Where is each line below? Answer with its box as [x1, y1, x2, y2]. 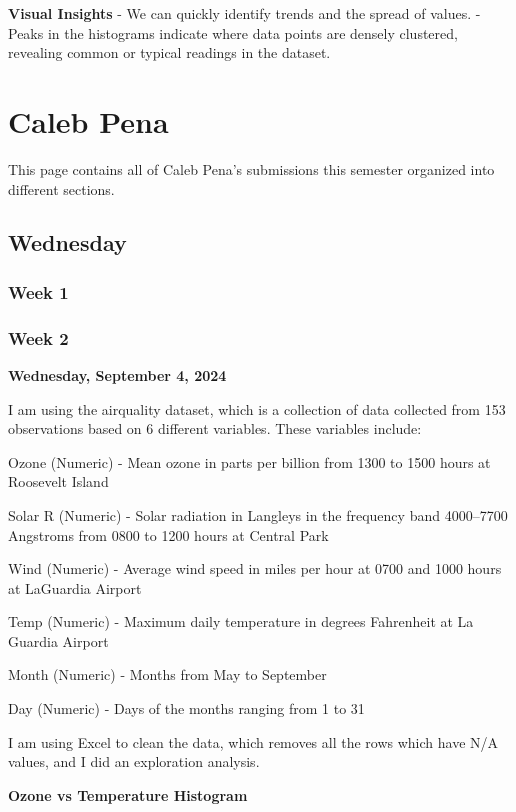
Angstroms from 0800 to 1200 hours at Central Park [8, 524, 329, 545]
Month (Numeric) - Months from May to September [8, 664, 327, 685]
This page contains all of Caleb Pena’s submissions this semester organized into [8, 158, 495, 179]
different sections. [8, 178, 115, 199]
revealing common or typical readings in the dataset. [8, 42, 331, 63]
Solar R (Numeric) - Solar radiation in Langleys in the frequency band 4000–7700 [8, 504, 508, 525]
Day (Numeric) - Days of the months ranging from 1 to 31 [8, 698, 365, 719]
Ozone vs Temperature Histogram [8, 784, 248, 805]
